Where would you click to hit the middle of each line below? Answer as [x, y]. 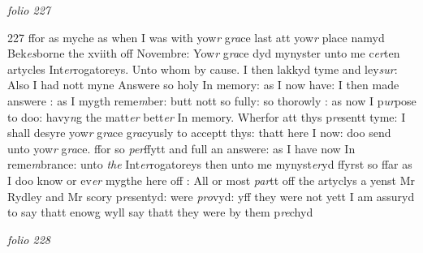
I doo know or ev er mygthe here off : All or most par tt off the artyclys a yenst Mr [211, 180]
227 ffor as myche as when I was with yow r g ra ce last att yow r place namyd [196, 37]
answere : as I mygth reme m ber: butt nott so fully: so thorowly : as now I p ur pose [212, 100]
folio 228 [29, 239]
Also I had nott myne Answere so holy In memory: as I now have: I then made [203, 85]
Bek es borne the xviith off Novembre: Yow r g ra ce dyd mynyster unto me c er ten [204, 53]
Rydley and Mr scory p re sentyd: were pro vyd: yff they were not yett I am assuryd [211, 196]
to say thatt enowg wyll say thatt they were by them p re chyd [160, 212]
